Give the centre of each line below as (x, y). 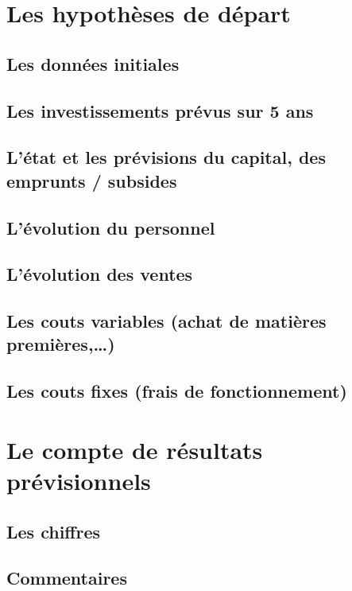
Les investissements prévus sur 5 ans (160, 110)
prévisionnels (79, 480)
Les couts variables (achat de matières (166, 321)
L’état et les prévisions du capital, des (166, 157)
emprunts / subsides (92, 180)
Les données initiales (93, 63)
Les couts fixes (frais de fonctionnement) (177, 391)
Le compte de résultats (135, 449)
